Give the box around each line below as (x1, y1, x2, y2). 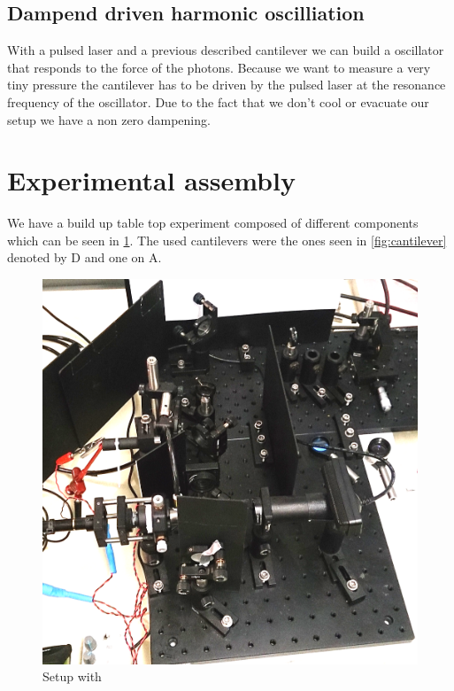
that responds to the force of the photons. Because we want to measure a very (7, 58, 431, 76)
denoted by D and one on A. (7, 248, 162, 267)
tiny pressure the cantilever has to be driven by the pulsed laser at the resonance (7, 75, 446, 94)
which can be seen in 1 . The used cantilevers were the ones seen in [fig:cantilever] (7, 230, 447, 249)
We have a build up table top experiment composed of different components (7, 214, 419, 232)
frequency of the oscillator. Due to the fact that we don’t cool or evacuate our (7, 92, 429, 111)
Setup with (42, 667, 102, 686)
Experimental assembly (7, 162, 296, 198)
